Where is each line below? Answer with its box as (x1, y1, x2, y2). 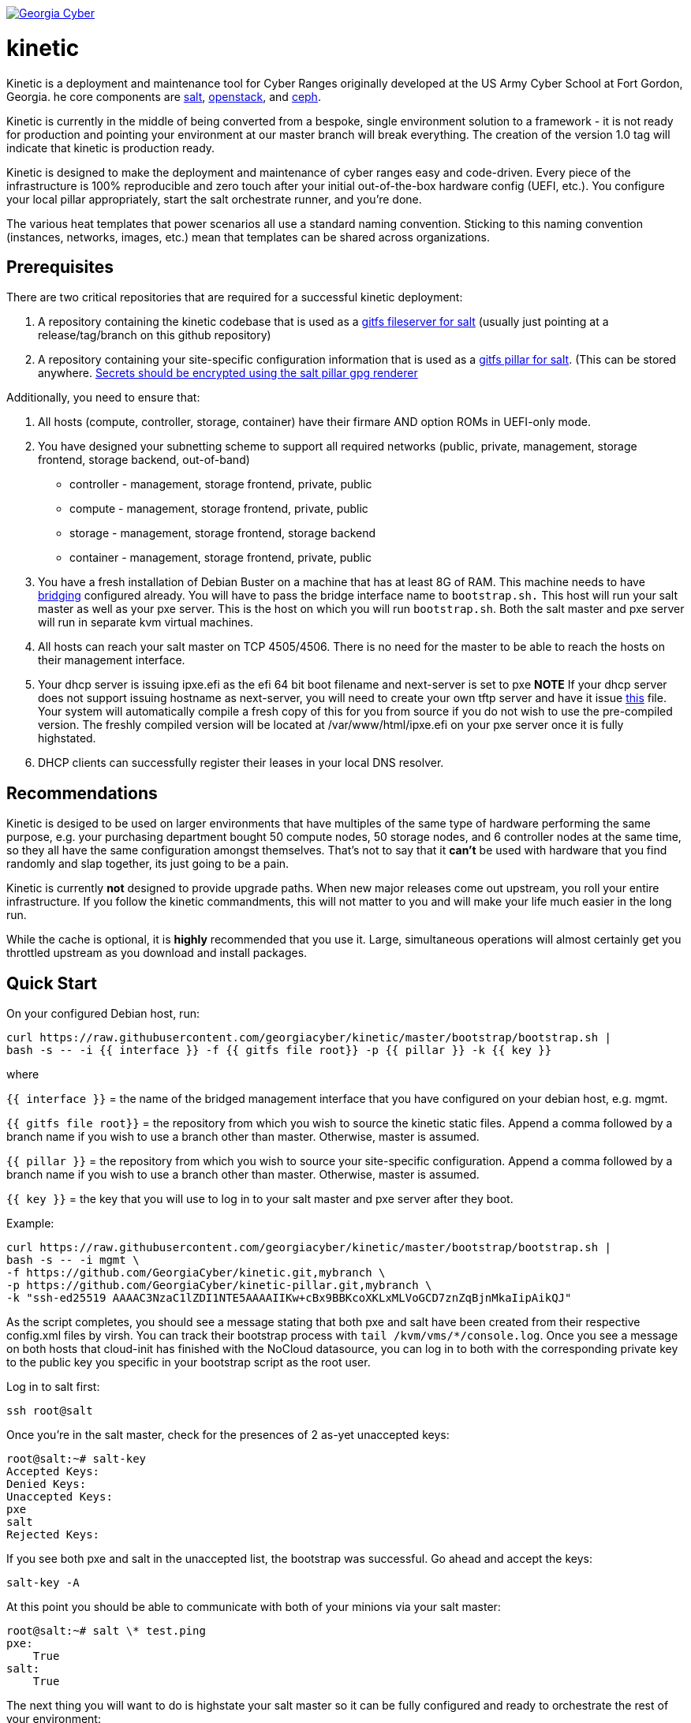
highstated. (38, 731, 96, 746)
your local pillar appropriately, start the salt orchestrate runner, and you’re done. (6, 192, 422, 206)
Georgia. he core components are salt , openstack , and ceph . (6, 89, 321, 103)
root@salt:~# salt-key (6, 1452, 147, 1466)
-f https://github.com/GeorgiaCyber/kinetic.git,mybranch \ (6, 1266, 386, 1280)
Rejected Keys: (6, 1528, 100, 1542)
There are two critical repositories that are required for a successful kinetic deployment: (6, 290, 463, 305)
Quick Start (6, 973, 97, 993)
